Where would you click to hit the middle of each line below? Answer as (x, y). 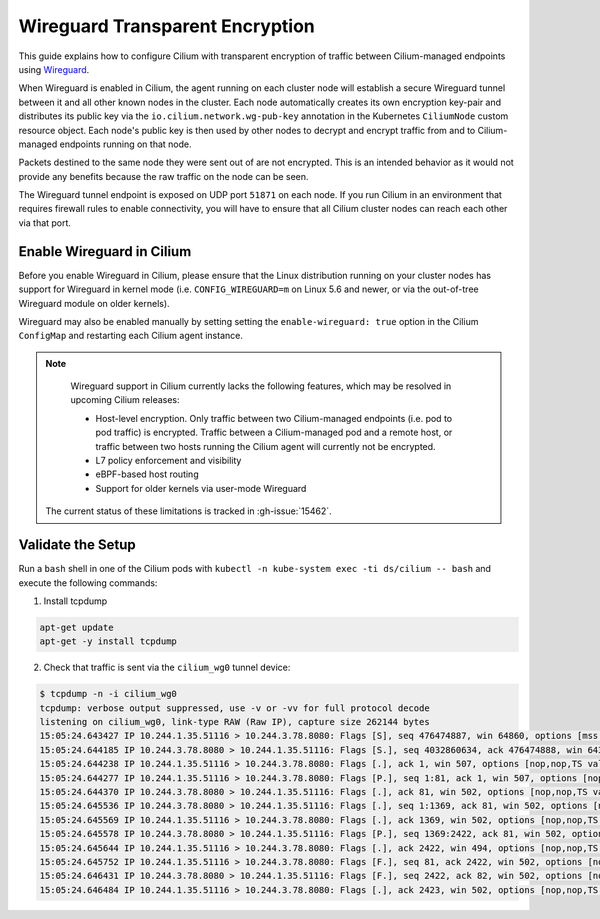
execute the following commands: (88, 582)
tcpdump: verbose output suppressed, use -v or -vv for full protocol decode (234, 708)
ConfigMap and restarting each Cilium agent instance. (131, 336)
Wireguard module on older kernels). (94, 303)
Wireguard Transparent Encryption (166, 26)
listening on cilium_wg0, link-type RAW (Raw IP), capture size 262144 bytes (234, 722)
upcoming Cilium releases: (125, 400)
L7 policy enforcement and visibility (168, 461)
